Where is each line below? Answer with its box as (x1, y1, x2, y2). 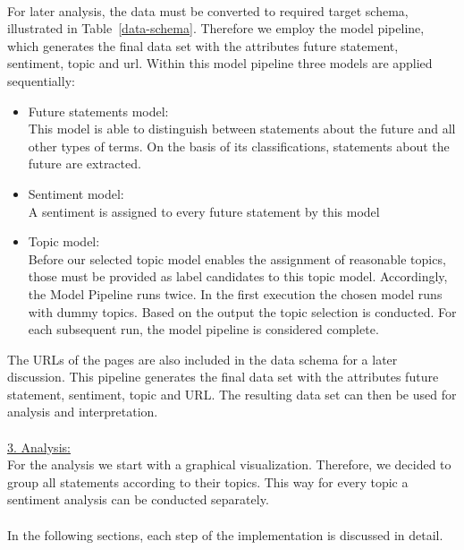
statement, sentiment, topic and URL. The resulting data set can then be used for (7, 384, 457, 403)
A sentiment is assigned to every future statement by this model (28, 202, 380, 220)
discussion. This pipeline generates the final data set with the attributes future (7, 367, 439, 386)
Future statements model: (28, 101, 169, 120)
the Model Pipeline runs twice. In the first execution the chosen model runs (28, 284, 443, 303)
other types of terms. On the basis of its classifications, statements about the (28, 136, 450, 155)
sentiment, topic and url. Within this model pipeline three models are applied (7, 54, 433, 73)
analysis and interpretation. (7, 402, 158, 421)
